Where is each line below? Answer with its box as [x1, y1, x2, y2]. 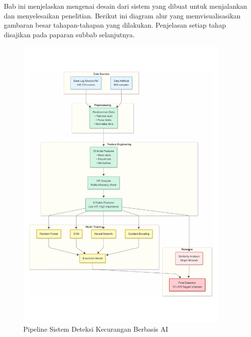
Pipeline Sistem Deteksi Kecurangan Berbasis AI [23, 324, 168, 334]
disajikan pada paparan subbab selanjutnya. [4, 29, 135, 39]
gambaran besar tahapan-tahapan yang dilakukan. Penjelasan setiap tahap [4, 20, 226, 30]
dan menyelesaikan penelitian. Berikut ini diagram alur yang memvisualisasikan [4, 10, 241, 20]
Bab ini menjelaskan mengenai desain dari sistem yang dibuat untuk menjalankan [4, 1, 247, 11]
